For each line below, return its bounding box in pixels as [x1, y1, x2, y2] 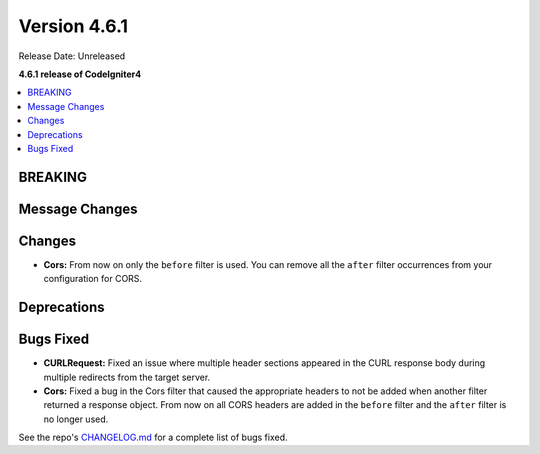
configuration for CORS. [43, 273, 143, 285]
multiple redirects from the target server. [43, 371, 211, 383]
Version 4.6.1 [18, 15, 129, 37]
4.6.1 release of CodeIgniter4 [18, 68, 142, 80]
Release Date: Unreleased [18, 50, 126, 62]
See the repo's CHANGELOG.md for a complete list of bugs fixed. [18, 431, 289, 444]
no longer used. [43, 413, 109, 425]
